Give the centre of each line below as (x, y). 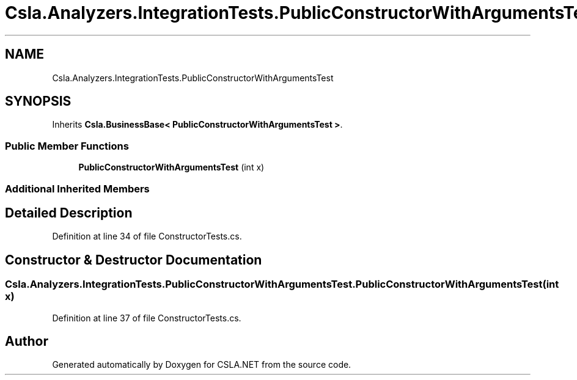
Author (27, 342)
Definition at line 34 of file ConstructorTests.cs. (147, 236)
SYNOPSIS (38, 101)
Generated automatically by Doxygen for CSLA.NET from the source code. (202, 365)
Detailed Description (69, 213)
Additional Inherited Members (77, 188)
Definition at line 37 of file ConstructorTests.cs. (147, 318)
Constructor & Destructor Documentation (134, 260)
